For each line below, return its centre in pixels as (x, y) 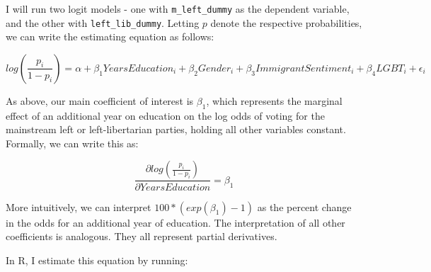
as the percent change (304, 206)
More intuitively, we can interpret (79, 206)
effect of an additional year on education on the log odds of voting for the (165, 115)
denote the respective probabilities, (286, 22)
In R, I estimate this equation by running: (97, 260)
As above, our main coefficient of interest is (100, 100)
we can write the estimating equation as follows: (110, 36)
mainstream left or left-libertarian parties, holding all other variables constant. (176, 129)
